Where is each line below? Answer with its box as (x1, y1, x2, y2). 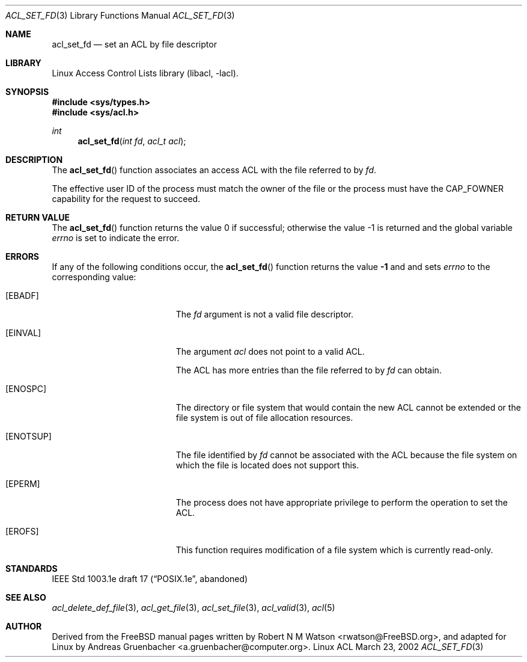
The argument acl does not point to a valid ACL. (175, 346, 365, 357)
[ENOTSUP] (5, 431, 52, 441)
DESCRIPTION (5, 155, 63, 165)
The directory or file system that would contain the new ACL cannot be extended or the (175, 402, 521, 412)
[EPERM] (5, 479, 40, 489)
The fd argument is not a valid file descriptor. (175, 309, 354, 319)
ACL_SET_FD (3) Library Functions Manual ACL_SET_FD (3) (5, 10, 235, 20)
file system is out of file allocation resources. (175, 412, 353, 423)
